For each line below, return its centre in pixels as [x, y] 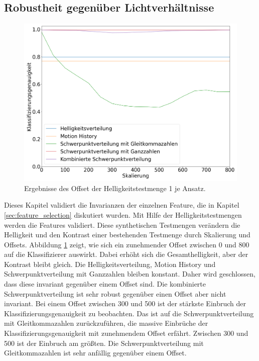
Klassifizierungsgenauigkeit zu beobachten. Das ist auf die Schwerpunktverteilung [129, 313]
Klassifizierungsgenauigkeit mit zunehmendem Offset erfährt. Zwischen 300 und [126, 333]
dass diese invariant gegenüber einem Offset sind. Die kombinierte [105, 284]
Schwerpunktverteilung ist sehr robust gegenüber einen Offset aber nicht [115, 293]
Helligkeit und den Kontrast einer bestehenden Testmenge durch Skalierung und [127, 235]
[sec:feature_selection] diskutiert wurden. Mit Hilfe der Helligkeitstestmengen [123, 214]
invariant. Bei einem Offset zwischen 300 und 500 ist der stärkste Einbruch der [125, 303]
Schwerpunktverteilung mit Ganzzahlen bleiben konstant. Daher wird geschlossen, [130, 274]
